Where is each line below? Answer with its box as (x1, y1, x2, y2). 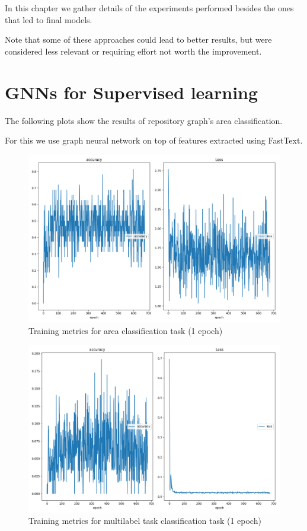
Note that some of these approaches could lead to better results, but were (5, 33, 272, 46)
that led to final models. (5, 13, 92, 26)
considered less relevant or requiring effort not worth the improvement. (5, 44, 262, 57)
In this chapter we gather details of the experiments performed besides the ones (5, 2, 294, 14)
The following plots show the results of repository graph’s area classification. (5, 114, 283, 126)
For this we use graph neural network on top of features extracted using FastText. (5, 134, 303, 147)
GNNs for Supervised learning (5, 80, 258, 104)
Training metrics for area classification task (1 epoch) (28, 324, 223, 336)
